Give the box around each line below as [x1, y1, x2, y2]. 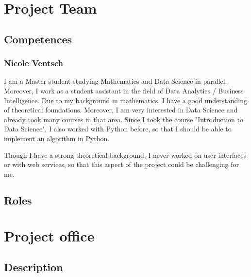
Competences [4, 31, 72, 46]
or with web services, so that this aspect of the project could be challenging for [4, 159, 239, 169]
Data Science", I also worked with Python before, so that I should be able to [4, 124, 232, 134]
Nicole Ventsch [4, 57, 64, 69]
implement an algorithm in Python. [4, 133, 110, 143]
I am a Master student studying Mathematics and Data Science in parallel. [4, 76, 227, 86]
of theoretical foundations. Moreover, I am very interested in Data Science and [4, 105, 238, 115]
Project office [4, 226, 95, 246]
